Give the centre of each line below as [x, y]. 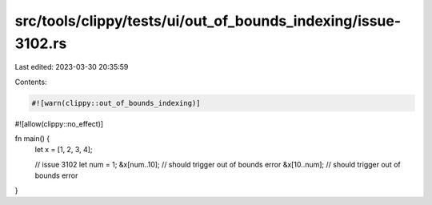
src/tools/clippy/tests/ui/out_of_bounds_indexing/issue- [208, 21]
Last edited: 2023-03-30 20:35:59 [72, 67]
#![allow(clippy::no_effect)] [59, 123]
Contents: [31, 82]
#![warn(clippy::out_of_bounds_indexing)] [116, 103]
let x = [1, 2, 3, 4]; [64, 150]
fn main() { [32, 139]
